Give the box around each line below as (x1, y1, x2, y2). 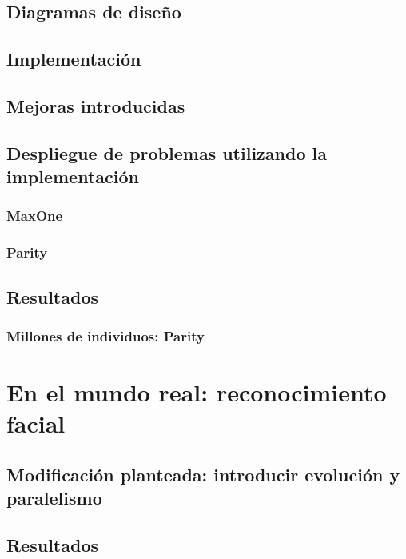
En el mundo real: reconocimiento (6, 376, 387, 409)
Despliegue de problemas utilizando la (6, 140, 327, 165)
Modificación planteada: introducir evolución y (6, 461, 400, 486)
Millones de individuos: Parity (6, 325, 205, 345)
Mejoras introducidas (6, 93, 185, 118)
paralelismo (6, 485, 102, 510)
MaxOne (6, 206, 63, 226)
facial (6, 407, 66, 440)
